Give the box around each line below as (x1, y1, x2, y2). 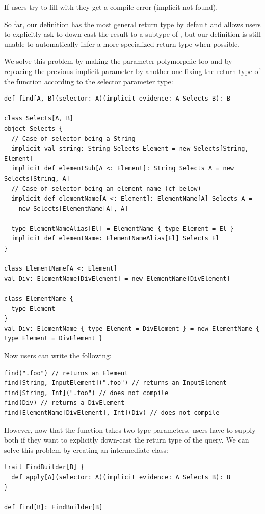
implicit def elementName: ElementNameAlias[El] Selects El (11, 235, 220, 242)
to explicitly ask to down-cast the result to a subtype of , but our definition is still (4, 29, 261, 39)
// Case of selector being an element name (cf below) (11, 185, 201, 192)
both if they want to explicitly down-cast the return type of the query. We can (4, 434, 249, 445)
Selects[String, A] (4, 175, 70, 182)
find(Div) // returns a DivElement (4, 399, 125, 407)
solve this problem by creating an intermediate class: (4, 444, 169, 455)
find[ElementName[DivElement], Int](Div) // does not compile (4, 409, 220, 417)
